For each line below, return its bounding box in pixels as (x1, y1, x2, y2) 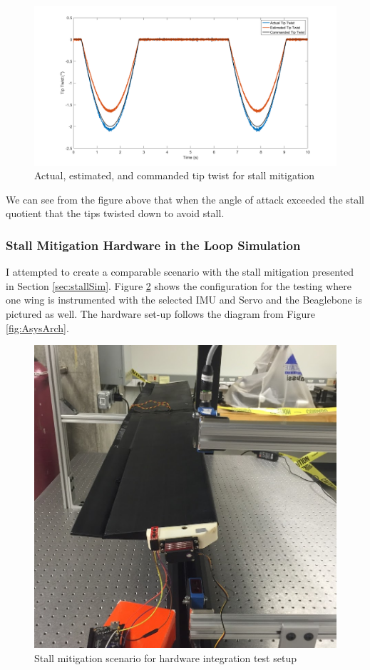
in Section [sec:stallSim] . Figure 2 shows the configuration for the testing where (6, 278, 351, 293)
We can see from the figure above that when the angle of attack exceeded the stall (6, 191, 365, 206)
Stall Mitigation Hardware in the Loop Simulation (6, 236, 301, 254)
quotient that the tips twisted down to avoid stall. (6, 206, 225, 221)
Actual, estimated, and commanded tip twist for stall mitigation (34, 168, 315, 183)
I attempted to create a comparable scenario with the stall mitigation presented (6, 264, 354, 279)
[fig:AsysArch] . (6, 320, 69, 335)
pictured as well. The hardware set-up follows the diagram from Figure (6, 306, 315, 321)
